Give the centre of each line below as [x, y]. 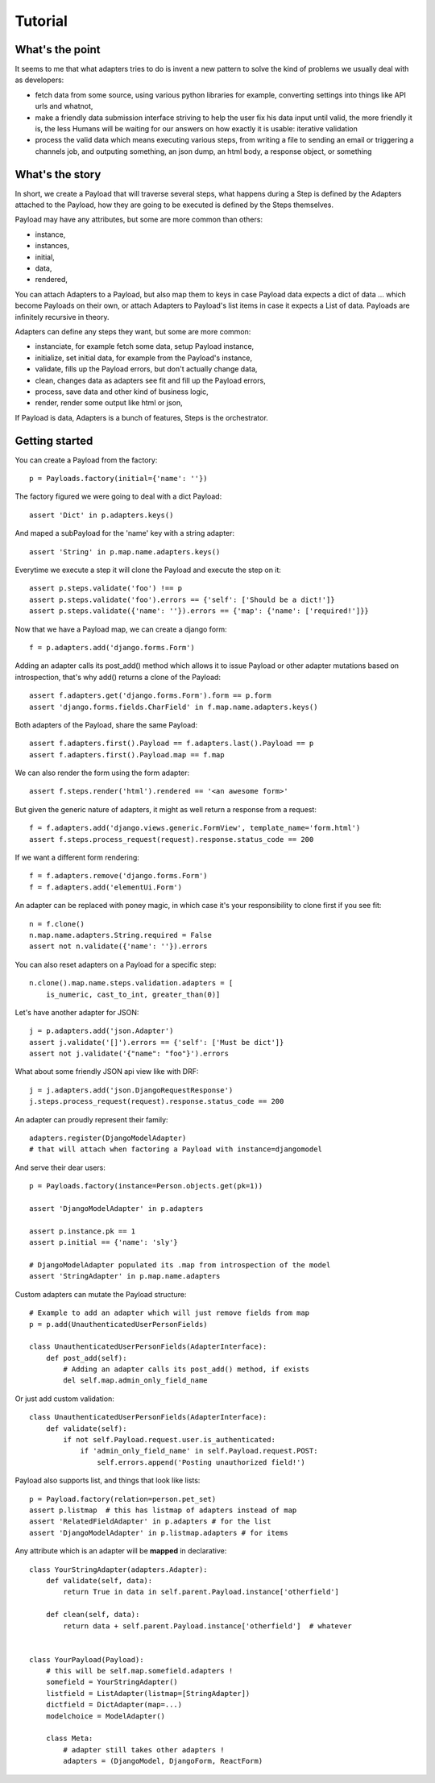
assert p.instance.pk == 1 [83, 1231]
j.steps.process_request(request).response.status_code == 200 [157, 1101]
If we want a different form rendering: [77, 857]
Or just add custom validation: [64, 1399]
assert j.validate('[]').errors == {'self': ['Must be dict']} [157, 1042]
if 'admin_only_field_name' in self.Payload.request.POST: [199, 1451]
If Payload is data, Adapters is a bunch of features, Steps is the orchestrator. [142, 417]
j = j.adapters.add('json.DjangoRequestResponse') [131, 1090]
